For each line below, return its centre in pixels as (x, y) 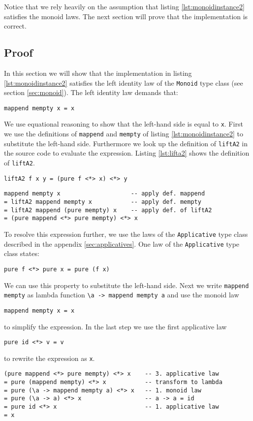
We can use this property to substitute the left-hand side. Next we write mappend (126, 285)
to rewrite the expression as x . (49, 358)
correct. (15, 26)
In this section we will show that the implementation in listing (98, 73)
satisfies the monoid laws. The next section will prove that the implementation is (126, 16)
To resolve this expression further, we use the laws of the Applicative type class (126, 234)
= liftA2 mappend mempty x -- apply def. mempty (103, 202)
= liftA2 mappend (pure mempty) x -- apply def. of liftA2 (108, 210)
